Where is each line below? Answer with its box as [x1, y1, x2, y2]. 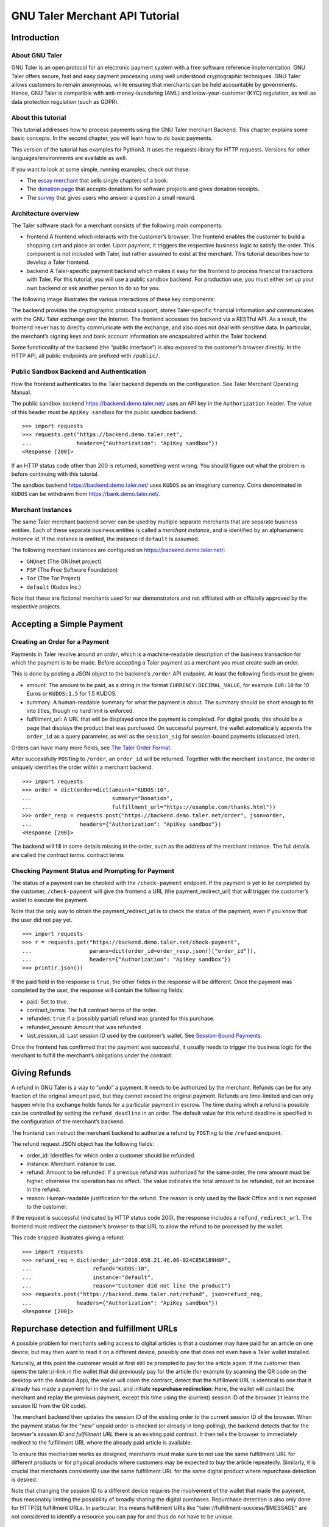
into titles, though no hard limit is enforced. [26, 707, 134, 714]
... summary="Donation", [22, 795, 174, 802]
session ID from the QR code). [11, 1402, 87, 1409]
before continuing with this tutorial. [11, 470, 99, 478]
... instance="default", [22, 1274, 154, 1281]
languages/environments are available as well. [11, 155, 127, 162]
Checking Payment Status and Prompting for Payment [11, 866, 175, 875]
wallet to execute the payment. [11, 896, 89, 903]
